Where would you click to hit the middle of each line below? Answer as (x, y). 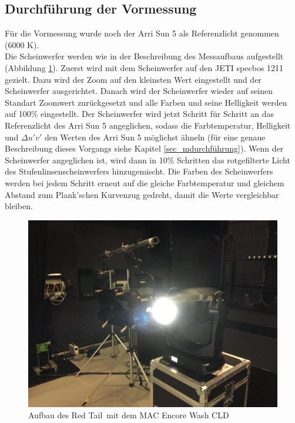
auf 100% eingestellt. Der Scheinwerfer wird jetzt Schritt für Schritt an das (139, 114)
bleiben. (19, 206)
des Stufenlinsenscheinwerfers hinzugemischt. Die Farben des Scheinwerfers (139, 171)
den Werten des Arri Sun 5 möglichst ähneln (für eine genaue (155, 137)
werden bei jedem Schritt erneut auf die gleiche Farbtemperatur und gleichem (145, 182)
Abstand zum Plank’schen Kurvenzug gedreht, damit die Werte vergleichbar (142, 194)
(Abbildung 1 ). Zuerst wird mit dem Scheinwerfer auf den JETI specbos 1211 (144, 67)
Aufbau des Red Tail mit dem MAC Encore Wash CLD (129, 415)
